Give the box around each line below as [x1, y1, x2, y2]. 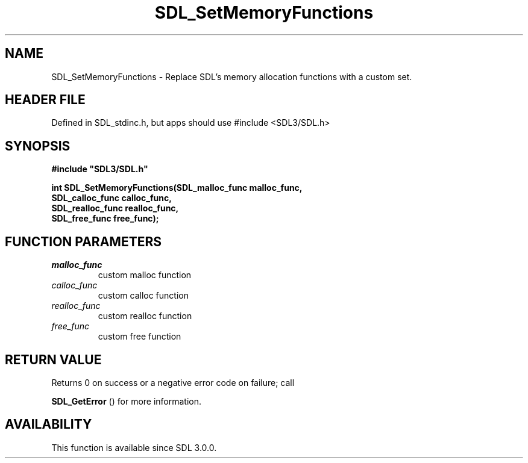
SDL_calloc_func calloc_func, [51, 193, 172, 204]
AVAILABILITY [5, 417, 92, 432]
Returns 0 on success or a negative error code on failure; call [51, 377, 295, 388]
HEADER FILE [5, 92, 86, 108]
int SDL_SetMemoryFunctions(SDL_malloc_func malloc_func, [51, 182, 303, 193]
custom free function [98, 331, 181, 342]
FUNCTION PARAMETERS [5, 234, 162, 249]
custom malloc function [98, 270, 192, 281]
